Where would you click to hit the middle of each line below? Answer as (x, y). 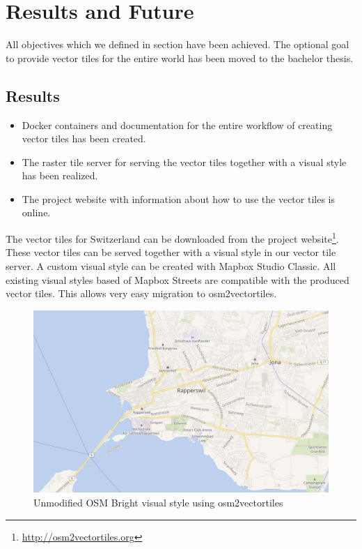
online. (36, 212)
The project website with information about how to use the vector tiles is (178, 198)
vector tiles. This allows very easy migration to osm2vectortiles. (141, 293)
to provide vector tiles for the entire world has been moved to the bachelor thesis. (180, 58)
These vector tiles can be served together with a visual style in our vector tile (171, 252)
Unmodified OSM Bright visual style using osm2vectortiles (158, 502)
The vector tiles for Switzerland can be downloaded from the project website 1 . (172, 238)
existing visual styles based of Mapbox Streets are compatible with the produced (178, 279)
